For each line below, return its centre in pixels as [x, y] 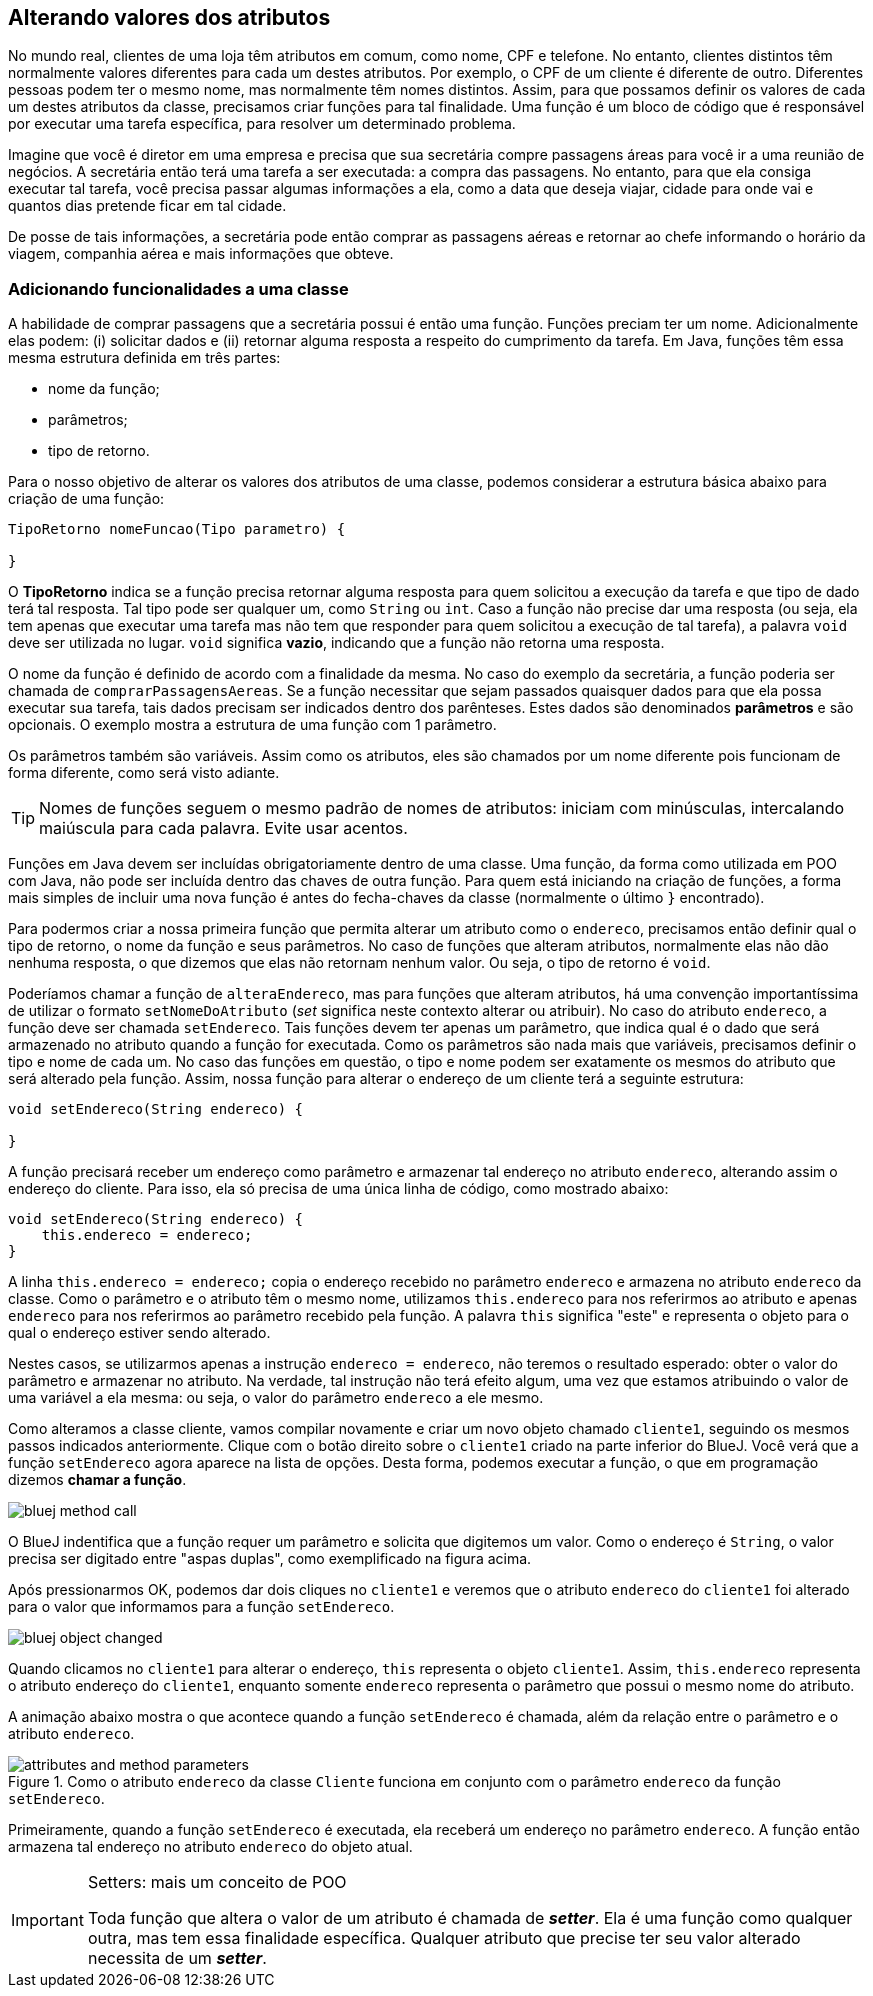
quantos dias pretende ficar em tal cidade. [147, 206]
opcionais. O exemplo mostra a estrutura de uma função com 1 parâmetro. [252, 725]
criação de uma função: [86, 499]
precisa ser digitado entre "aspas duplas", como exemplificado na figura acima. [270, 1559]
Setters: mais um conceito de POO [217, 1882]
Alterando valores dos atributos [169, 17]
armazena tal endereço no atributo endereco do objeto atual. [210, 1847]
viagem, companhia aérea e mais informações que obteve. [201, 254]
